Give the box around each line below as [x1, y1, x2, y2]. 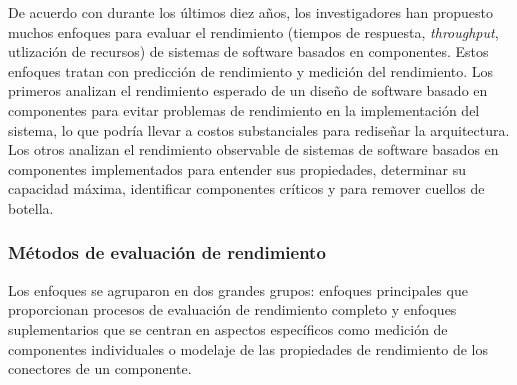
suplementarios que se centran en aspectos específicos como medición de [8, 318, 448, 339]
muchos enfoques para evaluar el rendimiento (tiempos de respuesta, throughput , [8, 21, 499, 42]
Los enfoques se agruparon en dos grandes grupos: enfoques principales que [8, 279, 468, 300]
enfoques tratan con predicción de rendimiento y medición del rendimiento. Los [8, 60, 494, 81]
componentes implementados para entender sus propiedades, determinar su [8, 158, 466, 179]
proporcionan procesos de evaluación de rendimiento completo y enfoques [8, 299, 457, 320]
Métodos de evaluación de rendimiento [8, 240, 326, 265]
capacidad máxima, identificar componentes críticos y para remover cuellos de [8, 178, 485, 199]
